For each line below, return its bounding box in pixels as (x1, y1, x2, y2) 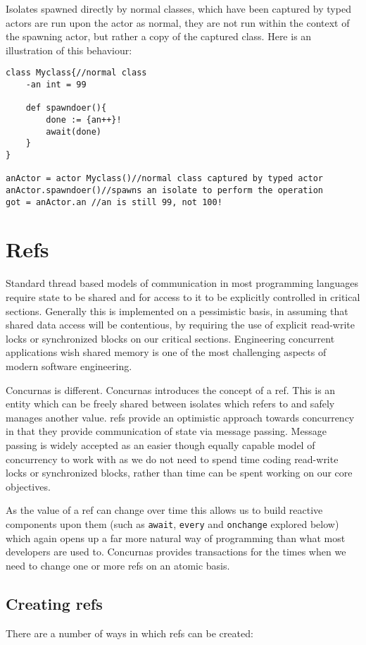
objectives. (6, 479, 51, 493)
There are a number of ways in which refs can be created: (6, 625, 253, 640)
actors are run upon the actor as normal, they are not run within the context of (6, 15, 350, 30)
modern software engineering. (6, 358, 132, 373)
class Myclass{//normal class (6, 68, 147, 78)
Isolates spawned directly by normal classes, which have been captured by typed (6, 1, 351, 16)
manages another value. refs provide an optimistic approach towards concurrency (6, 410, 355, 424)
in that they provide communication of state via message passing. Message (6, 424, 327, 438)
